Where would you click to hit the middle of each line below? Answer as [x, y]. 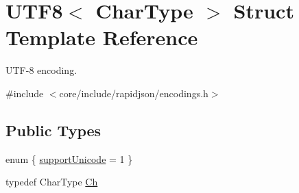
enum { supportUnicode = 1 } [69, 158]
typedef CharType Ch [52, 182]
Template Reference [102, 37]
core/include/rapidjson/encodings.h [134, 93]
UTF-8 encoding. [41, 70]
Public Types [53, 130]
